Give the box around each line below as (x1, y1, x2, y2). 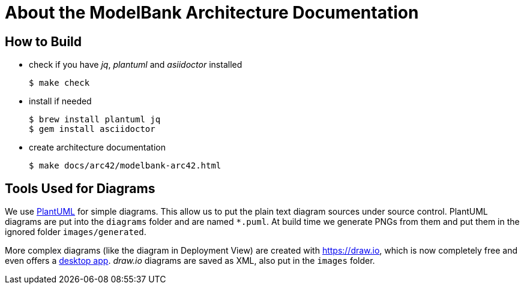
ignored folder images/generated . (5, 227, 146, 237)
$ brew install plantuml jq (29, 115, 161, 125)
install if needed (29, 96, 92, 107)
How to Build (5, 34, 82, 49)
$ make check (29, 78, 90, 88)
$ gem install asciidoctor (29, 124, 155, 134)
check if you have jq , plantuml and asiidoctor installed (29, 59, 242, 70)
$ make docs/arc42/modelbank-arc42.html (29, 161, 221, 171)
